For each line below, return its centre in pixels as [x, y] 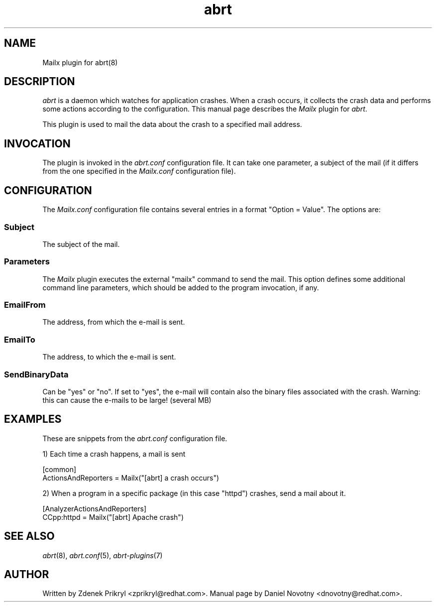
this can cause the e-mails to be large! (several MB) [127, 400]
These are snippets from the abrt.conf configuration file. [135, 438]
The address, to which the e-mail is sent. [109, 357]
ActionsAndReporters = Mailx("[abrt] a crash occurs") [131, 478]
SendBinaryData [36, 374]
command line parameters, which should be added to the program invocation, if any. [181, 287]
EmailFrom [25, 305]
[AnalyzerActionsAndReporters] [95, 508]
